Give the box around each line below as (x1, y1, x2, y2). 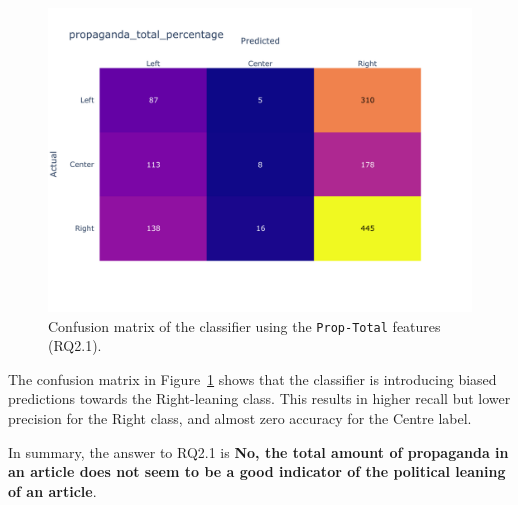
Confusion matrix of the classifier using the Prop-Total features (48, 315, 441, 336)
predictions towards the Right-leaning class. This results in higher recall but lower (8, 388, 511, 409)
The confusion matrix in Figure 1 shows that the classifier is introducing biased (8, 368, 497, 389)
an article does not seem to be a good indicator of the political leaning (8, 461, 506, 482)
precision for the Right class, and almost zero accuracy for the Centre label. (8, 407, 472, 428)
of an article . (8, 480, 97, 501)
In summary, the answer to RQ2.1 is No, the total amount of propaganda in (8, 441, 509, 462)
